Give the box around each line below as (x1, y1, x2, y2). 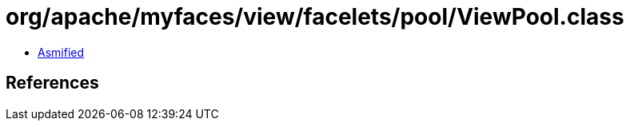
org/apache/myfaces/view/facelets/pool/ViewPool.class (6, 3, 624, 30)
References (6, 73, 99, 93)
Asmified (38, 45, 85, 59)
